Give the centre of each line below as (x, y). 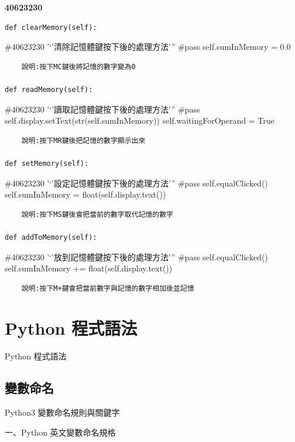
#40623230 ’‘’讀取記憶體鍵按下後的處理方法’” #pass (102, 109)
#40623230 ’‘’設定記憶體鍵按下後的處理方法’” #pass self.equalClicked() (136, 183)
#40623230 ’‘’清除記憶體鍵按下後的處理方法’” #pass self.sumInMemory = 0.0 (148, 47)
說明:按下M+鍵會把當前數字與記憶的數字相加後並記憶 (108, 288)
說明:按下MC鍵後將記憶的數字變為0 (78, 67)
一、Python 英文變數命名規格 (60, 432)
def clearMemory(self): (51, 27)
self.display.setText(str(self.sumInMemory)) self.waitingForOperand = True (140, 120)
